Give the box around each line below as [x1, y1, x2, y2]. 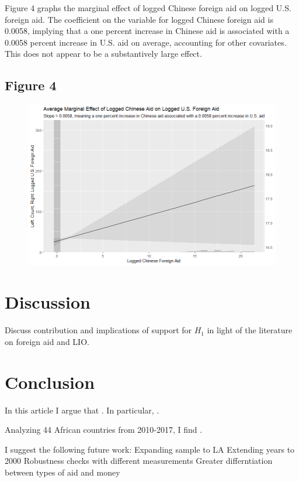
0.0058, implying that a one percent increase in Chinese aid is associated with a [5, 25, 290, 37]
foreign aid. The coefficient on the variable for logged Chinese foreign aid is [5, 13, 273, 25]
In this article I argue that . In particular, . [5, 404, 159, 416]
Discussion [5, 290, 91, 314]
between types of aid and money [5, 466, 120, 478]
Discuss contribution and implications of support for [5, 324, 192, 336]
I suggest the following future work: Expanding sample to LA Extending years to [5, 443, 295, 455]
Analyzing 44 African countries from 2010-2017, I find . [5, 423, 203, 436]
